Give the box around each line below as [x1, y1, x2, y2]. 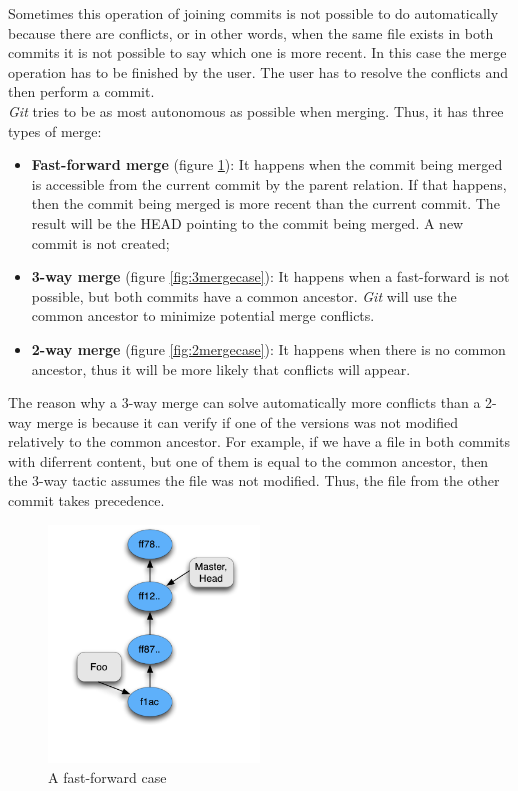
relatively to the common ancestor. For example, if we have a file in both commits [8, 431, 511, 452]
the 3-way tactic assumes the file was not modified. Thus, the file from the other [8, 470, 500, 491]
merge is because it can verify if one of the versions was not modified [36, 411, 459, 432]
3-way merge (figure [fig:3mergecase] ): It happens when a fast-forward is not [31, 266, 510, 287]
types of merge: [8, 120, 102, 141]
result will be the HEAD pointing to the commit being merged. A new [31, 212, 464, 233]
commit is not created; [31, 232, 170, 253]
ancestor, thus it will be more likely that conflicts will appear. [31, 358, 411, 379]
